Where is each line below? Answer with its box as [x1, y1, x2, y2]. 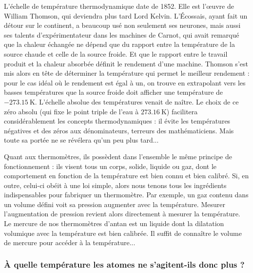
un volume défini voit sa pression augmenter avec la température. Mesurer [4, 199, 225, 209]
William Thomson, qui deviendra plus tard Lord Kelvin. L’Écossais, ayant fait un [4, 10, 248, 21]
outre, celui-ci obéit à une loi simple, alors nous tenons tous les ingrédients [4, 180, 227, 190]
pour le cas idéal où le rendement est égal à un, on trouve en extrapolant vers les [4, 77, 246, 87]
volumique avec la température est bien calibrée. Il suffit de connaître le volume [4, 228, 242, 238]
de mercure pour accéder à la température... [4, 237, 136, 248]
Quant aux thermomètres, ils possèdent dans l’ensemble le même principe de [4, 151, 232, 161]
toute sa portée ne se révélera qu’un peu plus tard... [4, 135, 159, 145]
